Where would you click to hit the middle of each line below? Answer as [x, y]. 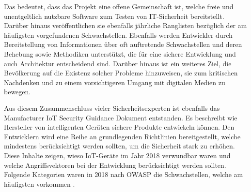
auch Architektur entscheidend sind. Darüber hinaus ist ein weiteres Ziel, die [118, 63]
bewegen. [17, 92]
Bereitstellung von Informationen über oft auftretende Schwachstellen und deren [123, 44]
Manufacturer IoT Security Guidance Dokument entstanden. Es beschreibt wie [121, 117]
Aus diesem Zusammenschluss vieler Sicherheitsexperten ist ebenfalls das [112, 108]
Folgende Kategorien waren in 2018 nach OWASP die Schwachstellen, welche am [124, 174]
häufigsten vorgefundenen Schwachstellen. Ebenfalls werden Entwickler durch [118, 35]
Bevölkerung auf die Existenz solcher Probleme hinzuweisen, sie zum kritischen [121, 73]
